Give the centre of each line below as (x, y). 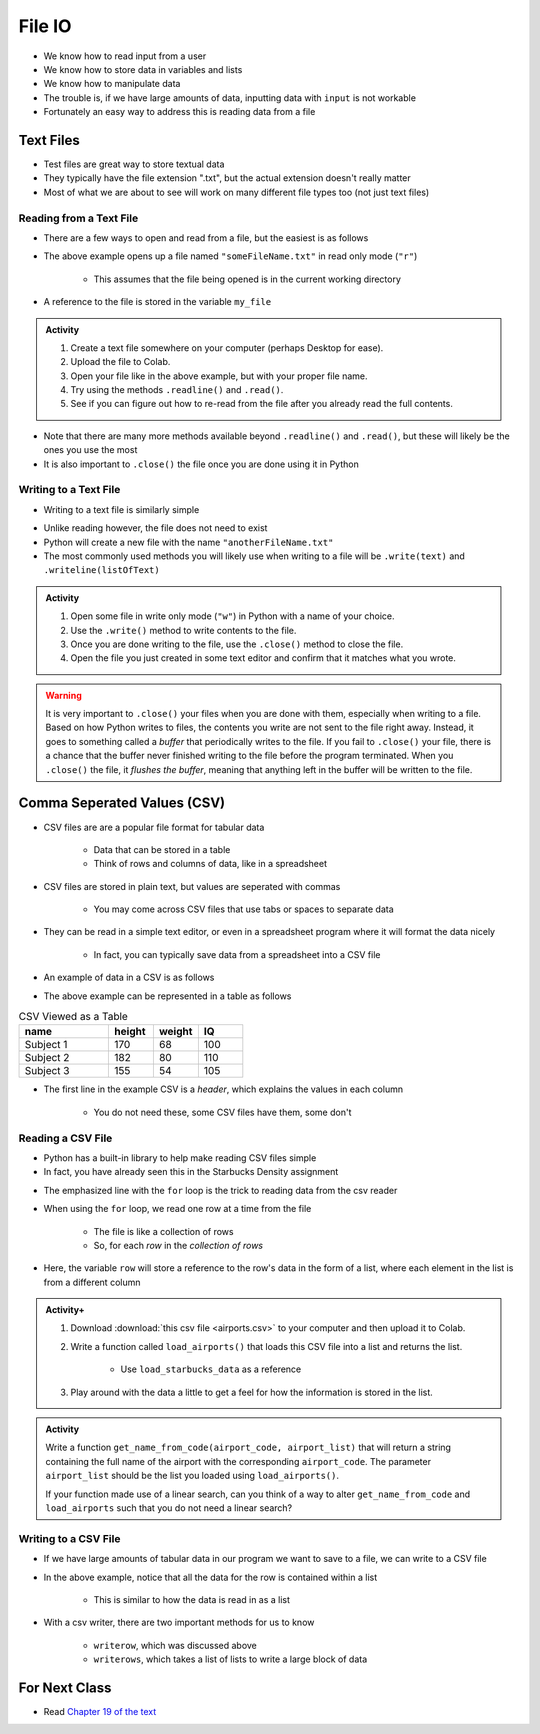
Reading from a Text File (78, 218)
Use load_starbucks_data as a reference (211, 1369)
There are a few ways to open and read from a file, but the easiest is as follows (206, 237)
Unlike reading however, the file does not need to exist (155, 528)
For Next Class (65, 1687)
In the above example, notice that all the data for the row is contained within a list (210, 1577)
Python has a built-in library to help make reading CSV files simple (180, 1157)
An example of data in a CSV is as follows (129, 977)
